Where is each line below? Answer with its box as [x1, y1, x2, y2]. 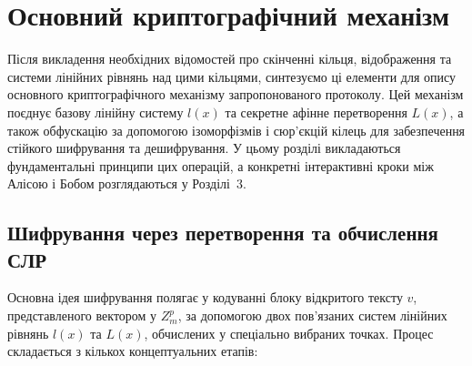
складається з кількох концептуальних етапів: [7, 341, 258, 361]
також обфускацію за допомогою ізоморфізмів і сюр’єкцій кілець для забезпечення [7, 120, 466, 139]
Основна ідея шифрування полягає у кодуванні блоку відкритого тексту [7, 288, 403, 307]
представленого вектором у [7, 306, 157, 325]
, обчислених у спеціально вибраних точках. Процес [144, 323, 434, 342]
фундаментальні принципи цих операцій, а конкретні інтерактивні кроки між [7, 156, 434, 175]
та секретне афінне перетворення [225, 102, 407, 121]
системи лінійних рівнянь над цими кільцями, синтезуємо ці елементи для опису [7, 66, 457, 86]
